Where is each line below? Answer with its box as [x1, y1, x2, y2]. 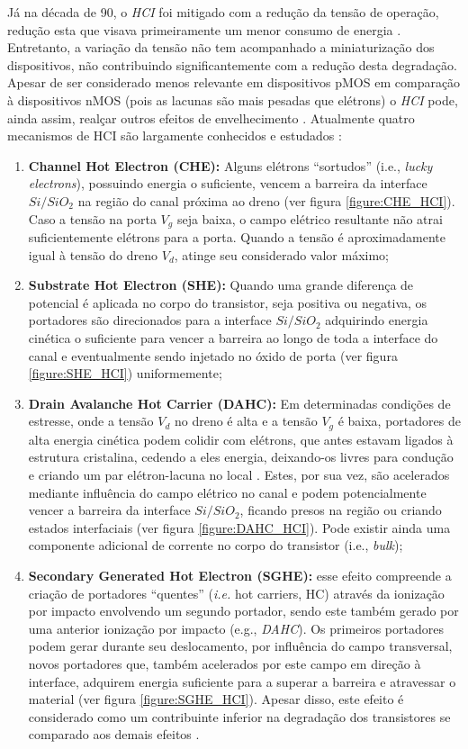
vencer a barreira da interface [28, 501, 191, 519]
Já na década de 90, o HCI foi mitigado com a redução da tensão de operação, [7, 3, 439, 21]
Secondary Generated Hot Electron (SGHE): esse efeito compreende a [28, 565, 452, 584]
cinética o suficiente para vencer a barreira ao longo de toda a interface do [28, 328, 438, 347]
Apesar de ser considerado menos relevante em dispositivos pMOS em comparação [7, 73, 461, 92]
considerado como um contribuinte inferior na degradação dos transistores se [28, 707, 451, 726]
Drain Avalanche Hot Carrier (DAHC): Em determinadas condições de [28, 393, 451, 412]
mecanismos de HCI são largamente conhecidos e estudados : [7, 126, 342, 145]
